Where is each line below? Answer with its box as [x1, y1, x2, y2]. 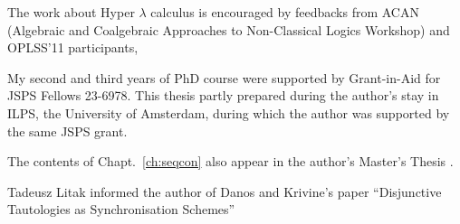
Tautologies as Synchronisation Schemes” [7, 200, 235, 219]
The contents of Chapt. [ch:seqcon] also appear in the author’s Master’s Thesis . [7, 152, 454, 171]
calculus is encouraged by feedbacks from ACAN [150, 3, 419, 21]
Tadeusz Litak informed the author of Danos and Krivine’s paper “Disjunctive [7, 182, 442, 201]
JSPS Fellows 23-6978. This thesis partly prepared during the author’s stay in [7, 86, 439, 105]
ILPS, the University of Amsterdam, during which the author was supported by [7, 103, 450, 122]
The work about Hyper [7, 3, 135, 21]
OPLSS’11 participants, [7, 38, 139, 57]
